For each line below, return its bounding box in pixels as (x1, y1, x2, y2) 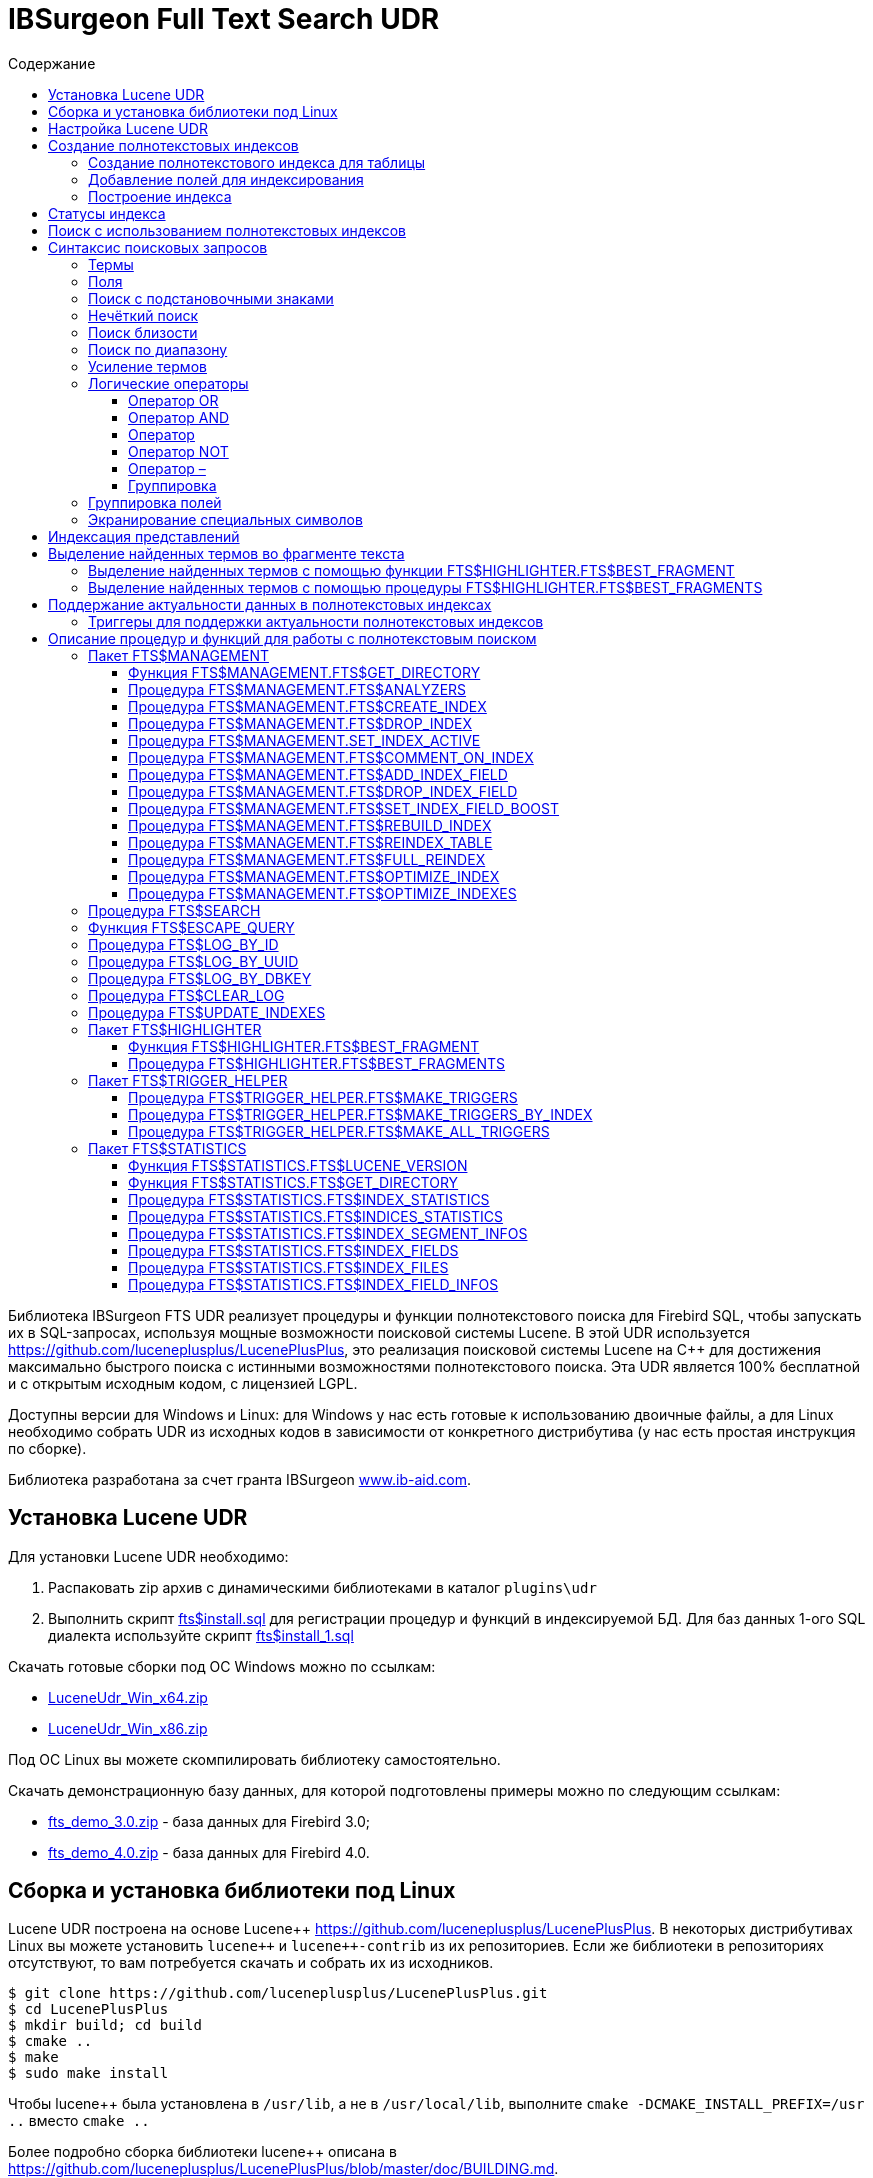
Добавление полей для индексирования (88, 170, 364, 188)
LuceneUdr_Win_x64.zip (48, 1688, 208, 1706)
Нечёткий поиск (88, 306, 198, 324)
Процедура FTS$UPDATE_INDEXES (88, 1003, 326, 1021)
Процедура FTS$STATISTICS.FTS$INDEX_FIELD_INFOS (128, 1275, 499, 1293)
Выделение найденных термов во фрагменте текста (48, 544, 405, 562)
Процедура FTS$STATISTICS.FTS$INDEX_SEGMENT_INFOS (128, 1224, 528, 1242)
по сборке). (8, 1439, 87, 1457)
